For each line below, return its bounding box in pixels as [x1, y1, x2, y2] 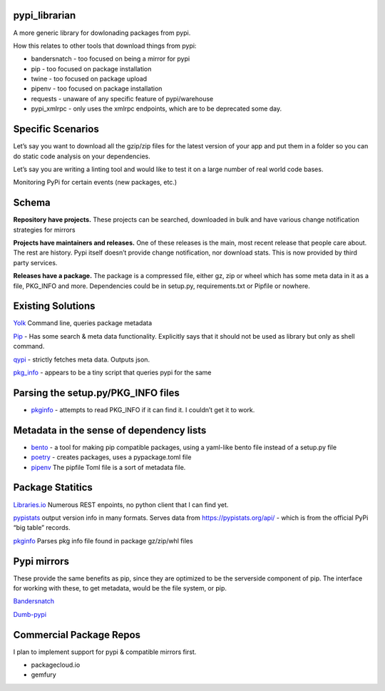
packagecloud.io [31, 660, 81, 670]
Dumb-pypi [13, 610, 46, 618]
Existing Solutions [13, 300, 96, 312]
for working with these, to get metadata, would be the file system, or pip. [13, 584, 227, 593]
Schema [13, 197, 51, 209]
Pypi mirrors [13, 555, 69, 567]
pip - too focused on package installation [31, 64, 152, 73]
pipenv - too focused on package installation [31, 84, 163, 93]
